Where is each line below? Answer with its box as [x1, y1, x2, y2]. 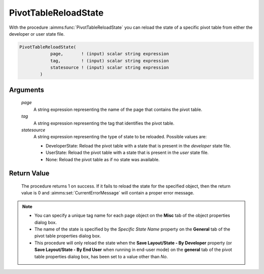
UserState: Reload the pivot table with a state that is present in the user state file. [45, 149, 209, 156]
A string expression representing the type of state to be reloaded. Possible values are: [33, 134, 207, 140]
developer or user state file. [9, 31, 65, 37]
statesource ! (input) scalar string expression [50, 65, 169, 70]
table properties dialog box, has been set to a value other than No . [34, 253, 168, 259]
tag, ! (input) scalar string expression [50, 58, 169, 63]
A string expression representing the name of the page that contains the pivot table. [33, 106, 202, 112]
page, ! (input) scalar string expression [50, 51, 169, 57]
